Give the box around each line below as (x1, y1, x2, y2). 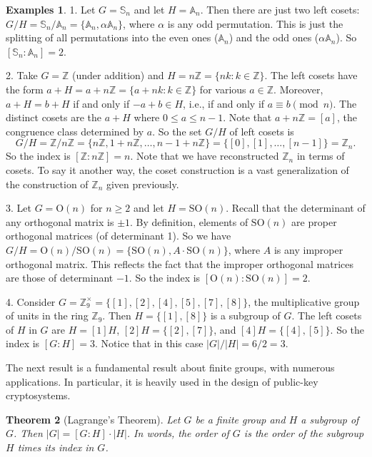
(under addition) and (72, 68, 164, 83)
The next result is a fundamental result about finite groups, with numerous (6, 360, 335, 375)
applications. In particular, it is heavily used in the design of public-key (6, 374, 318, 389)
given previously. (106, 176, 179, 191)
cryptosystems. (6, 388, 71, 403)
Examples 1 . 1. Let (6, 2, 96, 16)
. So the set (152, 123, 202, 138)
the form (6, 81, 44, 96)
